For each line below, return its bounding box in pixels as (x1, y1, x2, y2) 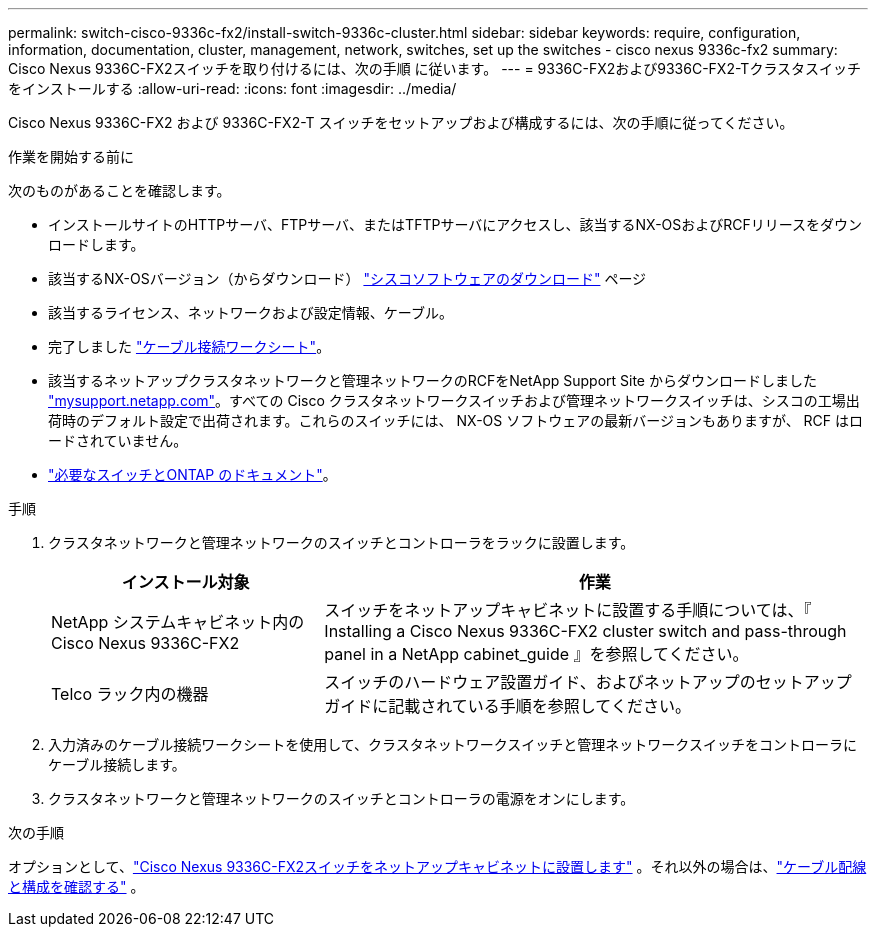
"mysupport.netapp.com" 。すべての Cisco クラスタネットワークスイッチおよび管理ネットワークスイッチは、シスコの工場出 (48, 392, 860, 409)
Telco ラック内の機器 (51, 684, 209, 704)
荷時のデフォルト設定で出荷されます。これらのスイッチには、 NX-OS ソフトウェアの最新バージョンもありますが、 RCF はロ (48, 412, 864, 429)
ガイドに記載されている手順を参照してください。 (324, 696, 691, 716)
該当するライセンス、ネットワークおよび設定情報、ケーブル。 (48, 304, 453, 321)
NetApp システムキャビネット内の (51, 612, 305, 632)
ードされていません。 (48, 432, 188, 449)
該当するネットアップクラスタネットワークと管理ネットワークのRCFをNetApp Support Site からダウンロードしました (48, 372, 817, 389)
